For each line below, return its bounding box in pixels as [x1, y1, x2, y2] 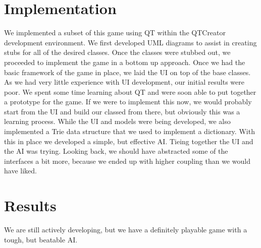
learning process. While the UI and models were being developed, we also [4, 116, 231, 127]
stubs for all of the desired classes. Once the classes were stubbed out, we [4, 47, 231, 57]
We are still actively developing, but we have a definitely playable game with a [4, 224, 247, 235]
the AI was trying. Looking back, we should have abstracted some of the [4, 146, 228, 156]
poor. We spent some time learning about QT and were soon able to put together [4, 86, 256, 97]
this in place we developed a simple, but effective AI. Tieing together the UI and [4, 136, 253, 146]
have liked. [4, 165, 37, 176]
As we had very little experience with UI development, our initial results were [4, 77, 244, 87]
